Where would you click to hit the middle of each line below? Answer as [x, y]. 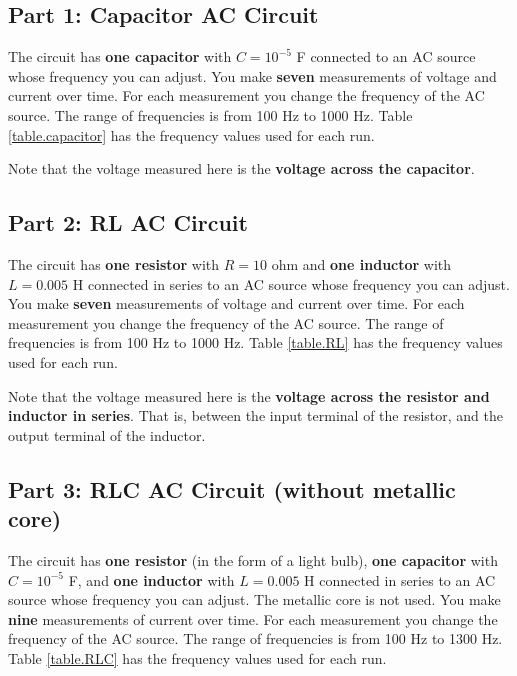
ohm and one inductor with [361, 263]
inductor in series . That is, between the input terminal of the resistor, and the [256, 415]
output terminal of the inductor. [107, 434]
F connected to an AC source [386, 56]
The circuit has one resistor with [114, 263]
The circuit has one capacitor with [120, 56]
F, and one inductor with [151, 579]
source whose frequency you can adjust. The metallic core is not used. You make [254, 599]
